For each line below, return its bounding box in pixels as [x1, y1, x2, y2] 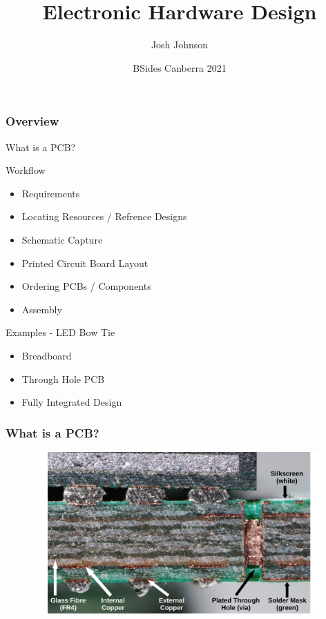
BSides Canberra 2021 [133, 60, 227, 75]
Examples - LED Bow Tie [6, 325, 115, 340]
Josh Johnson [151, 37, 209, 52]
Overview [6, 112, 59, 130]
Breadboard [21, 348, 72, 362]
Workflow [6, 163, 46, 177]
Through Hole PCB [21, 371, 105, 386]
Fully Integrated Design [21, 395, 122, 409]
